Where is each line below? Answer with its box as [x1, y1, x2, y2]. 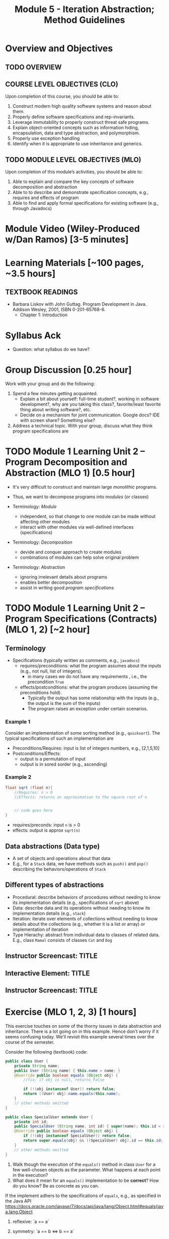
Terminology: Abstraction [12, 564, 65, 570]
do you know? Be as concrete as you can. [12, 1182, 100, 1188]
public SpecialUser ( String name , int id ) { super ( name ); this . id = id [14, 1124, 167, 1129]
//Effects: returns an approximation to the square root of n [14, 794, 147, 799]
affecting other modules [20, 519, 70, 525]
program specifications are [12, 428, 69, 434]
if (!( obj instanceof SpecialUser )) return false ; [23, 1133, 132, 1138]
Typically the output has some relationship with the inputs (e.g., [27, 695, 159, 701]
